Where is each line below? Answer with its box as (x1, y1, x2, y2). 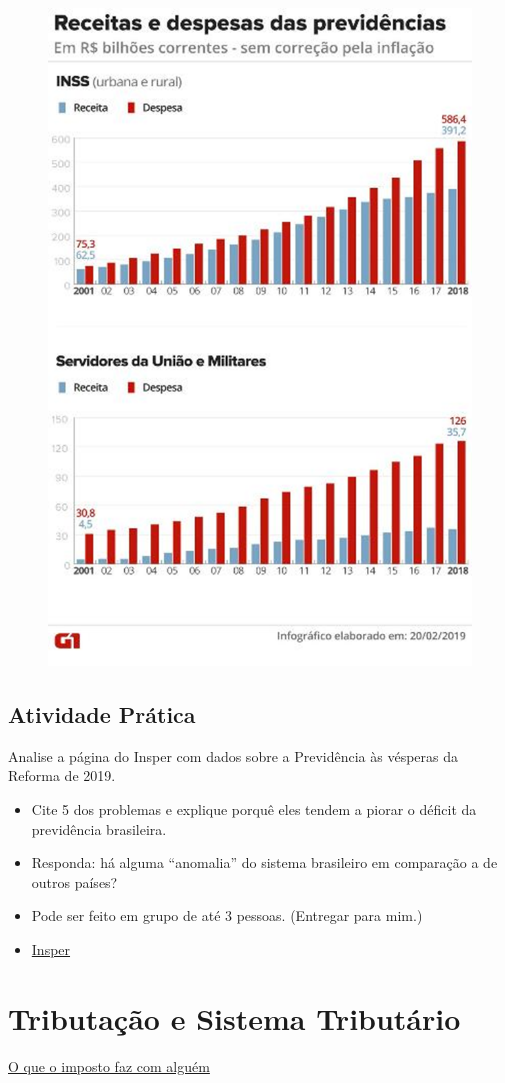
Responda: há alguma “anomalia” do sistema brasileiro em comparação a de (31, 852, 498, 873)
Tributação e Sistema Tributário (8, 997, 461, 1038)
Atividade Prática (8, 699, 196, 729)
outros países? (31, 871, 118, 892)
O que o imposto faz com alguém (8, 1055, 210, 1076)
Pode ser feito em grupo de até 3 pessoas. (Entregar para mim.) (31, 905, 423, 926)
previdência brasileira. (31, 818, 167, 839)
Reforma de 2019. (8, 765, 116, 786)
